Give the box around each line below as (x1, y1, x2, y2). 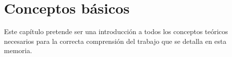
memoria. (4, 45, 32, 56)
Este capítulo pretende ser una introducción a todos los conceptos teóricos (4, 26, 228, 37)
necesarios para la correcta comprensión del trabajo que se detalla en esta (4, 36, 227, 46)
